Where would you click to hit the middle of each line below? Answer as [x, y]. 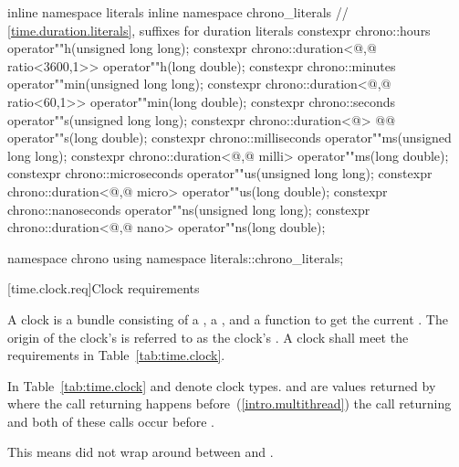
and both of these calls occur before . [111, 421]
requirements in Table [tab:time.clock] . [116, 355]
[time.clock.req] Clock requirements [104, 288]
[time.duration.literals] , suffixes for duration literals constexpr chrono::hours [219, 30]
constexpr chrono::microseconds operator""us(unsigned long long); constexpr [220, 173]
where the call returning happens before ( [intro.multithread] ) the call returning [229, 403]
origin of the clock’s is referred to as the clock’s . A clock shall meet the [208, 337]
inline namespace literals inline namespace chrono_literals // [178, 12]
